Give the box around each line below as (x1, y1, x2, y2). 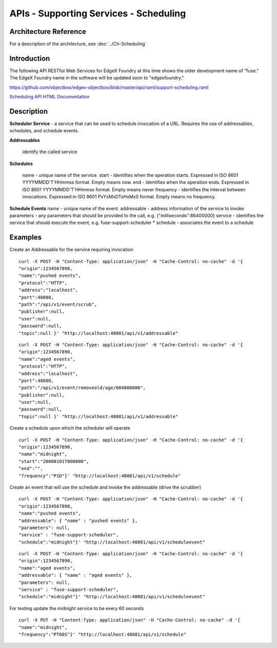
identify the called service (22, 149, 77, 155)
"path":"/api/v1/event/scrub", (18, 301, 97, 307)
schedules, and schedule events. (9, 128, 80, 134)
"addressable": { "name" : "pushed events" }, (18, 518, 138, 523)
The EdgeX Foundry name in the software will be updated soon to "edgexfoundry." (9, 75, 184, 81)
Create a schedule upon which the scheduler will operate (9, 425, 130, 431)
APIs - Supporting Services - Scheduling (9, 8, 186, 19)
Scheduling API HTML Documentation (9, 94, 90, 100)
